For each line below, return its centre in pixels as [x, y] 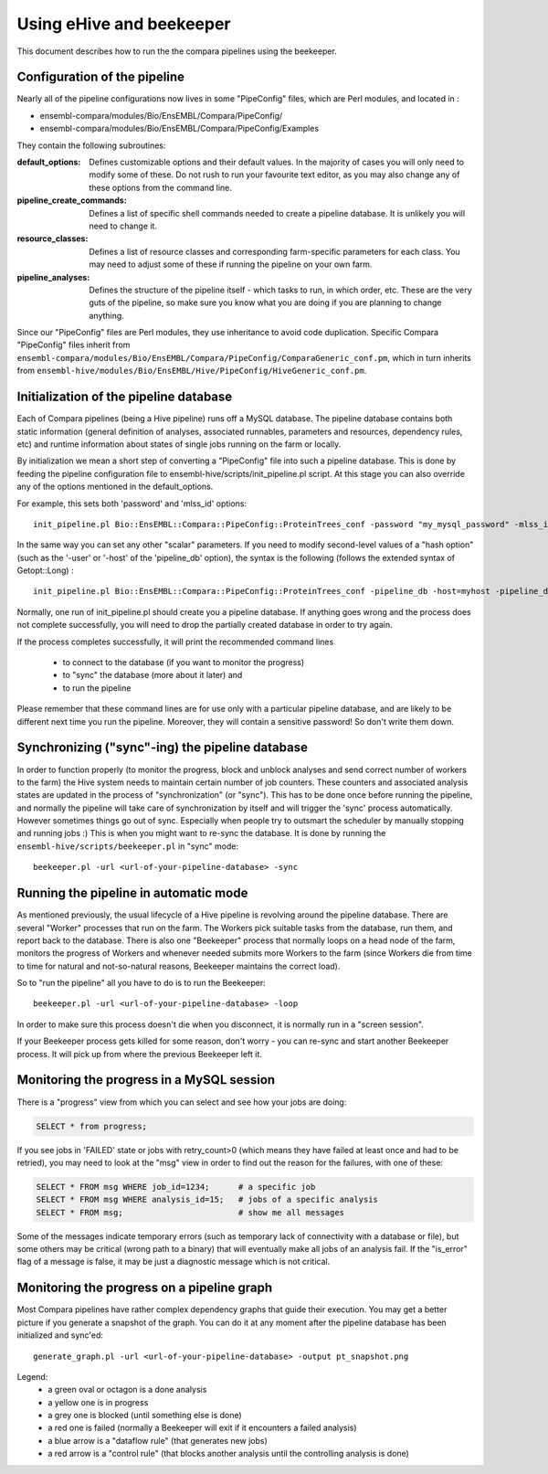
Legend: [32, 1376]
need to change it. [123, 226]
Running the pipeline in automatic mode [132, 893]
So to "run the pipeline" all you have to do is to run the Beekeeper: [142, 983]
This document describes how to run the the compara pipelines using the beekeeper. [177, 51]
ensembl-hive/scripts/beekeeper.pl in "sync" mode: [128, 846]
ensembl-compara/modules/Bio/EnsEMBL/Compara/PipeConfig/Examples [179, 129]
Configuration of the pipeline [100, 77]
